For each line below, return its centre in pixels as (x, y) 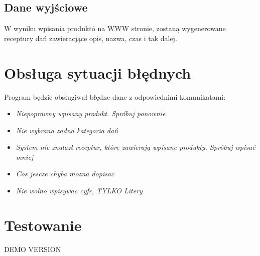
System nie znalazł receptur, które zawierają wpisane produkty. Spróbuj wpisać (136, 147)
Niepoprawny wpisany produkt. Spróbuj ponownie (91, 113)
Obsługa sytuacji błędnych (98, 72)
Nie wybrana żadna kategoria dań (67, 130)
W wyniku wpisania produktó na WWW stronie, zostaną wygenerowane (115, 28)
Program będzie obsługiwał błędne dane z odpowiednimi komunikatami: (115, 96)
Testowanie (43, 225)
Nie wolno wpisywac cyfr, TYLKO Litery (79, 191)
